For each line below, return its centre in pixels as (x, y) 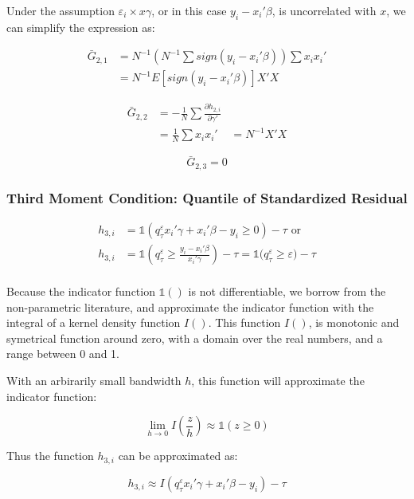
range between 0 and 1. (63, 354)
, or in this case (189, 10)
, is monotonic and (354, 322)
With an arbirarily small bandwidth (94, 381)
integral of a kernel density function (94, 322)
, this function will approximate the (278, 381)
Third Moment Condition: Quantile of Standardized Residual (207, 197)
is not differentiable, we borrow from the (287, 291)
